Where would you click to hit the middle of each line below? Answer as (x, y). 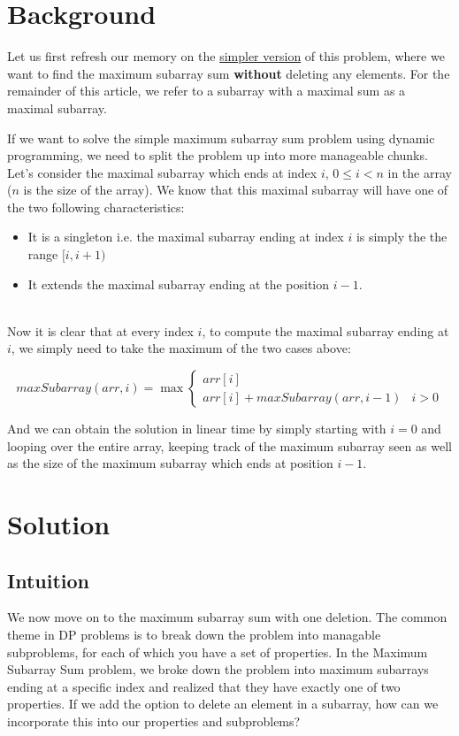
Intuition (48, 580)
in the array (420, 172)
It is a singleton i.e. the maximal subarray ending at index (186, 237)
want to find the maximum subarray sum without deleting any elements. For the (229, 73)
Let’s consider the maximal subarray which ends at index (162, 172)
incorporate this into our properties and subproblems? (154, 721)
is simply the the (402, 237)
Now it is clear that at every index (100, 330)
